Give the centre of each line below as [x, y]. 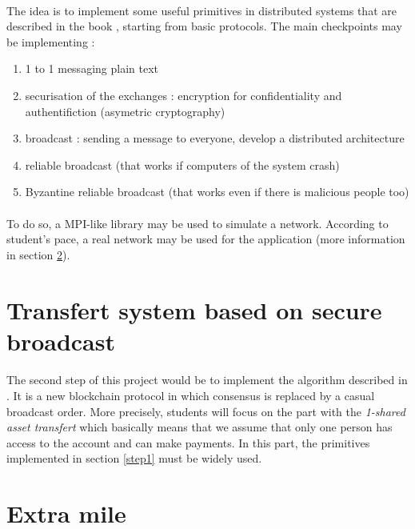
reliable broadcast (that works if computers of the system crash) [182, 164]
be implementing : [51, 41]
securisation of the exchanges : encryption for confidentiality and [184, 95]
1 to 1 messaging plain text [92, 68]
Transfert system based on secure [194, 309]
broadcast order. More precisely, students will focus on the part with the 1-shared [206, 411]
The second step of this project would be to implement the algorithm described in [207, 380]
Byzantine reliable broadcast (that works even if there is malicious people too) [217, 192]
